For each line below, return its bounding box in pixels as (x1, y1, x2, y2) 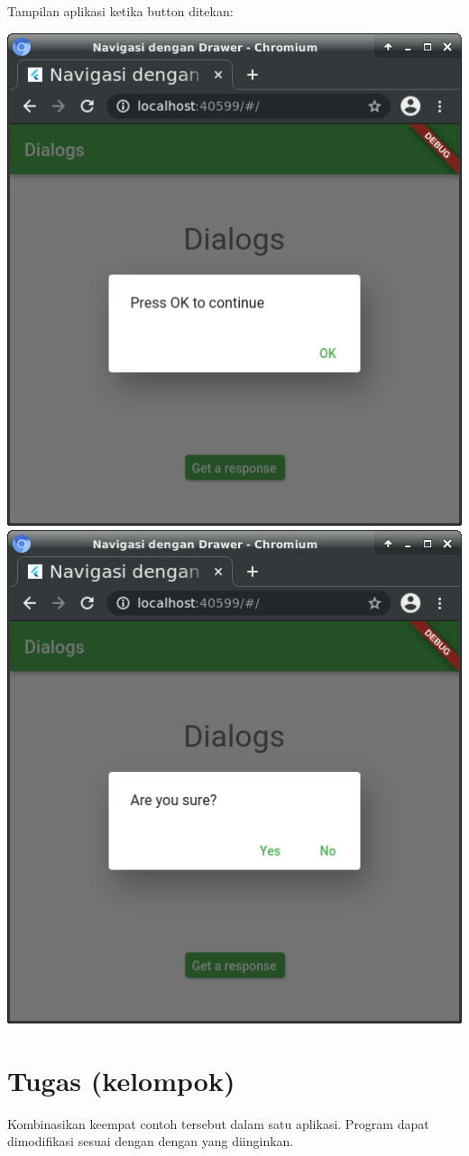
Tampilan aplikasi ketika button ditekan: (7, 2, 234, 20)
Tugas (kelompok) (7, 1061, 235, 1098)
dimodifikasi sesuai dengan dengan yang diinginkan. (7, 1132, 294, 1151)
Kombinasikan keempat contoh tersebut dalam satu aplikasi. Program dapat (7, 1114, 429, 1133)
